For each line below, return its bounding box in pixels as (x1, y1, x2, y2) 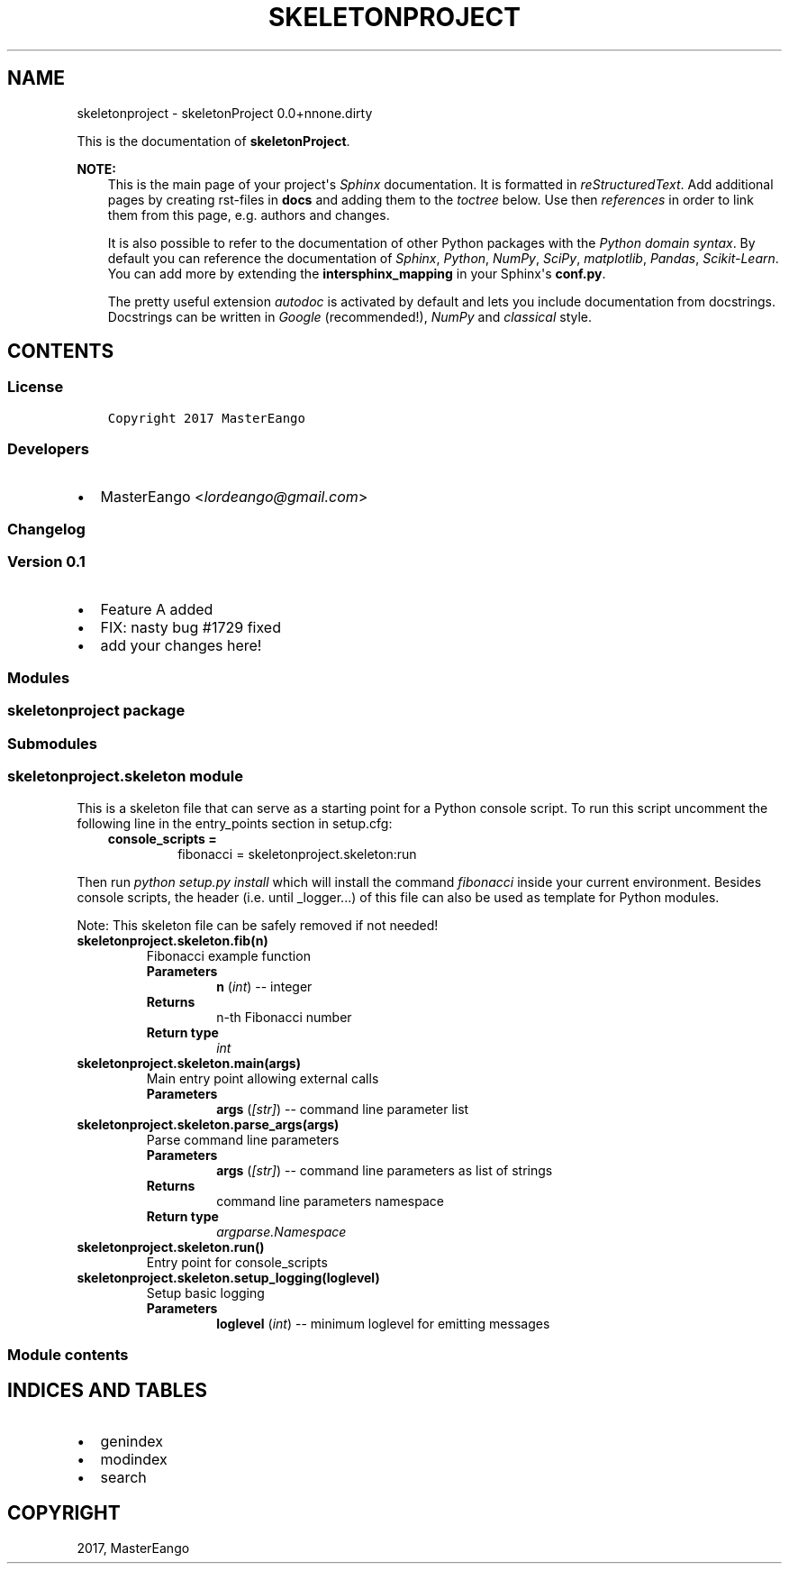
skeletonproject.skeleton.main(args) (77, 1055, 301, 1071)
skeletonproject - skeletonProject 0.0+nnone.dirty (77, 105, 373, 121)
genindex (100, 1431, 163, 1450)
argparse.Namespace (216, 1223, 347, 1239)
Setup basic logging (146, 1284, 265, 1301)
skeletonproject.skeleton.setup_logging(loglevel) (77, 1269, 380, 1285)
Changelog (7, 519, 86, 538)
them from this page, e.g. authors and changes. (107, 206, 390, 223)
